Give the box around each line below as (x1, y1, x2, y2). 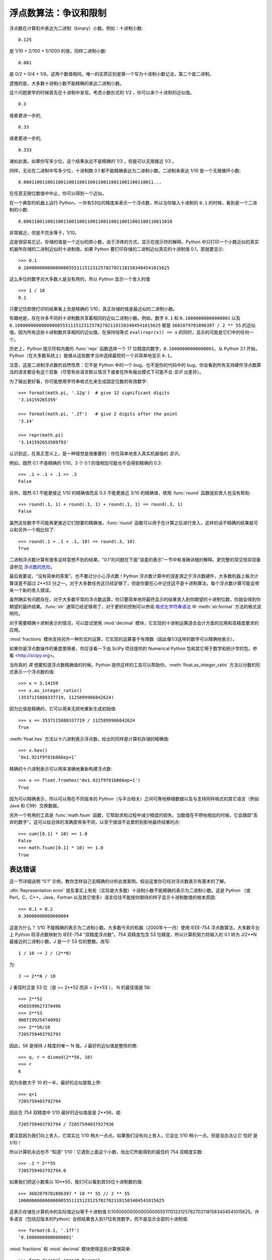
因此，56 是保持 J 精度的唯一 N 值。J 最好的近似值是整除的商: (9, 1042, 138, 1048)
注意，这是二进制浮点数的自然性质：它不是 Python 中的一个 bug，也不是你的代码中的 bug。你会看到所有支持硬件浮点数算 (9, 362, 261, 368)
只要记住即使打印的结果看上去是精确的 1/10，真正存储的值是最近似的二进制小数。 (9, 306, 178, 312)
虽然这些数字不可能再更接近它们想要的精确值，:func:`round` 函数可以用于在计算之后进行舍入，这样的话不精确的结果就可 (9, 520, 258, 526)
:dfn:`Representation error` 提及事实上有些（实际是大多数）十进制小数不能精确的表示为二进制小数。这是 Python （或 (9, 888, 251, 893)
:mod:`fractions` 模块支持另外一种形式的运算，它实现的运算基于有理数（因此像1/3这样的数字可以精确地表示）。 (9, 636, 237, 642)
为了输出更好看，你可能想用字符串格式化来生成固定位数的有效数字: (9, 378, 148, 384)
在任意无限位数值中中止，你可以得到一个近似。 (9, 191, 107, 197)
